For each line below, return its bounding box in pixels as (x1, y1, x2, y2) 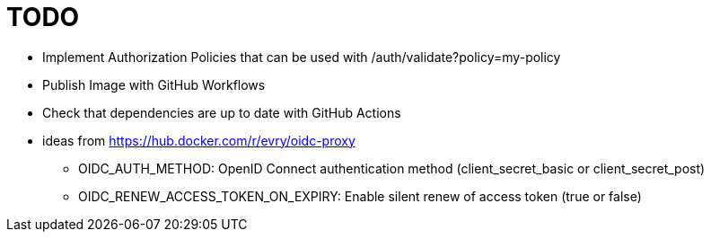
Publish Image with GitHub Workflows (42, 76, 266, 93)
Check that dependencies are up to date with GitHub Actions (42, 104, 401, 120)
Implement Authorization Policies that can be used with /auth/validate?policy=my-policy (42, 49, 561, 65)
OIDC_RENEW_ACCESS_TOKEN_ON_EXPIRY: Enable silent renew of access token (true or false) (78, 188, 642, 204)
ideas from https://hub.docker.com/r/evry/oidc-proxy (42, 132, 355, 148)
